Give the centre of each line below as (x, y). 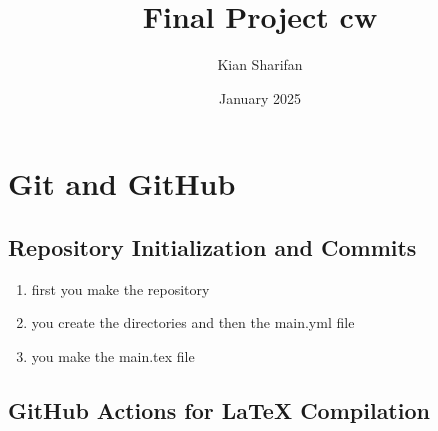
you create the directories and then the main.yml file (193, 322)
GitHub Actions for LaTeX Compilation (219, 409)
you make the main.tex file (113, 355)
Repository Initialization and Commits (212, 246)
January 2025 (260, 97)
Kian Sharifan (260, 64)
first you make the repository (120, 288)
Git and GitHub (122, 183)
